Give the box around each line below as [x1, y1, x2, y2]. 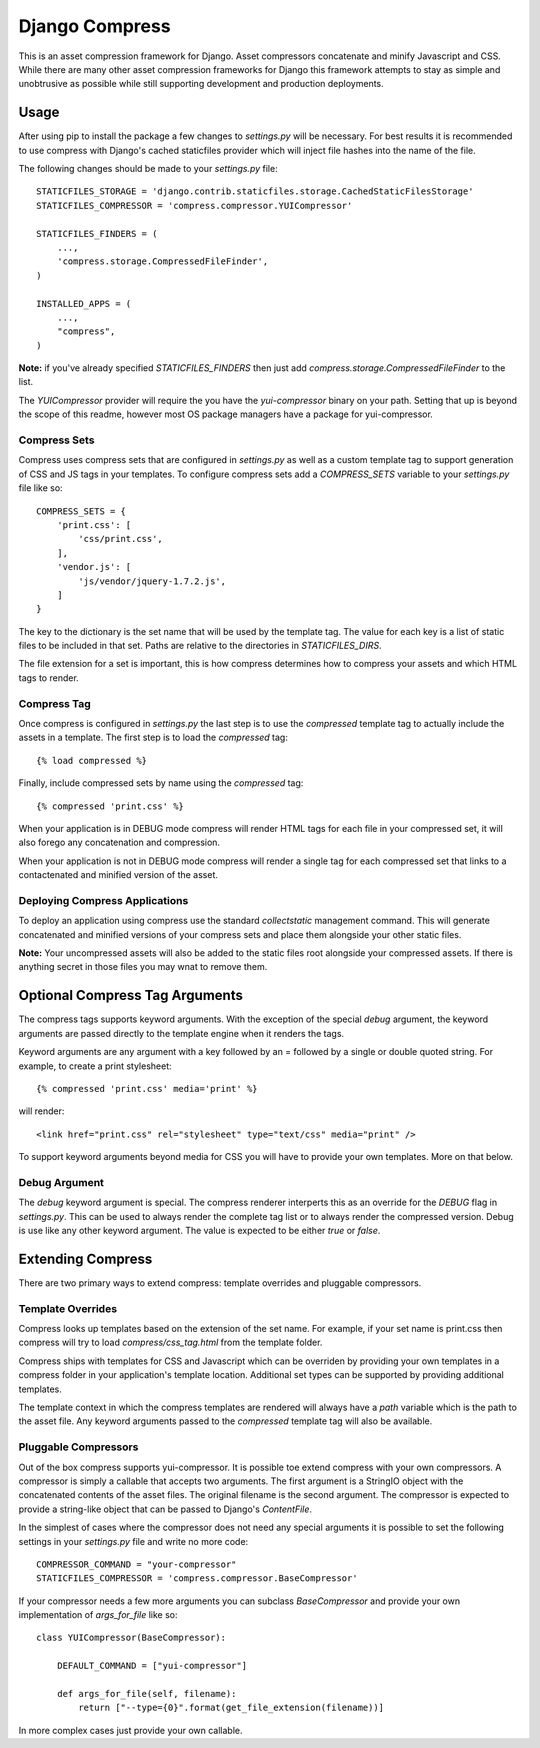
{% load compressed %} [36, 755, 148, 766]
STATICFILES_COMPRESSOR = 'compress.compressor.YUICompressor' [36, 200, 353, 211]
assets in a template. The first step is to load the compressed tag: [18, 731, 289, 744]
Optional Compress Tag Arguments [18, 987, 244, 1004]
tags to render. [18, 671, 79, 684]
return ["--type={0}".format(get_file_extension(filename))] [78, 1702, 385, 1714]
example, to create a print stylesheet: [18, 1060, 172, 1072]
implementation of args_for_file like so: [18, 1609, 179, 1621]
